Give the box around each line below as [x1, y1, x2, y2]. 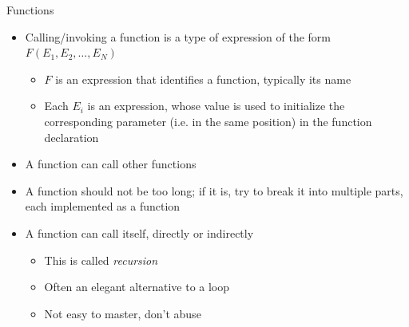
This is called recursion [44, 251, 158, 268]
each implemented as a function [25, 198, 181, 215]
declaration [44, 128, 99, 145]
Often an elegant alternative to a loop [44, 278, 230, 295]
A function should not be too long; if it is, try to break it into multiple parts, [25, 182, 403, 199]
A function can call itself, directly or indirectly [25, 224, 254, 241]
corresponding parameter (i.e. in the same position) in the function [44, 112, 372, 129]
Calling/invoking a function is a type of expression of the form [25, 28, 332, 45]
